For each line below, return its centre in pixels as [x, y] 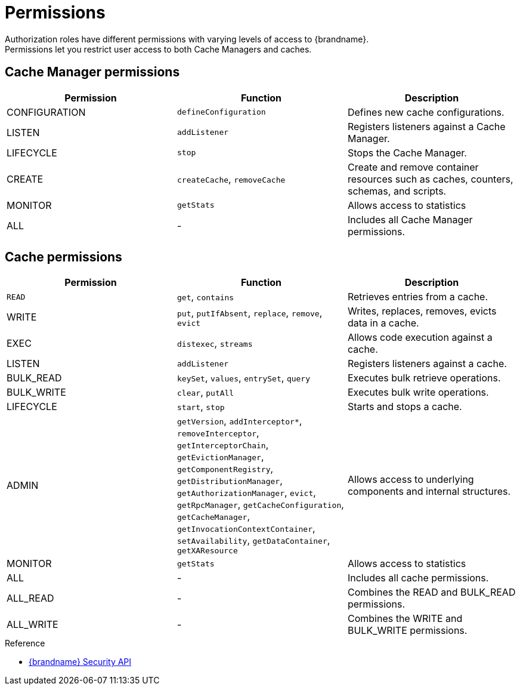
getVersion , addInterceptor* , [239, 421]
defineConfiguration [221, 112]
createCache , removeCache [231, 179]
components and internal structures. [429, 491]
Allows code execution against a [420, 338]
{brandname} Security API [80, 662]
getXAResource [207, 551]
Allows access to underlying [411, 479]
